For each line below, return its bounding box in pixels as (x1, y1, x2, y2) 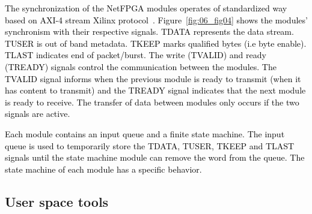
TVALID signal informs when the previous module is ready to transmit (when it (5, 72, 301, 85)
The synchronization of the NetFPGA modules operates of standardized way (5, 2, 287, 14)
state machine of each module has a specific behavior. (5, 162, 202, 175)
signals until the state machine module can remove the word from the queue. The (5, 151, 305, 164)
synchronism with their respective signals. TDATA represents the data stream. (5, 25, 294, 38)
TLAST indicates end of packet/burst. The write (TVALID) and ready (5, 49, 266, 61)
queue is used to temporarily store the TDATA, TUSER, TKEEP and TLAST (5, 139, 295, 152)
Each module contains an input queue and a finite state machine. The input (5, 127, 285, 140)
